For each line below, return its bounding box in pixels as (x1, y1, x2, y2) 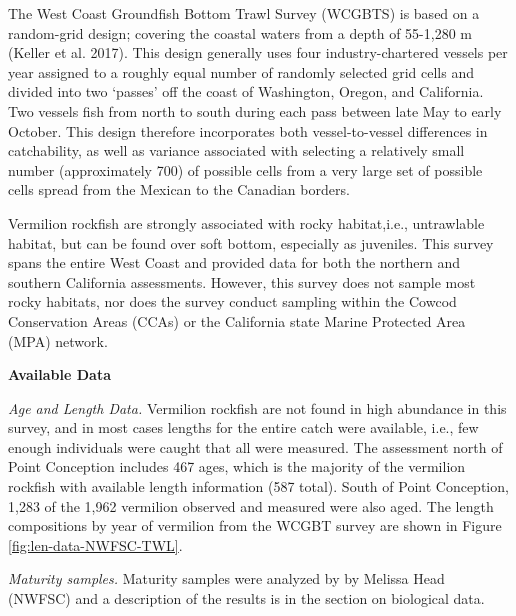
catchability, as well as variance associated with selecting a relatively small (8, 140, 465, 161)
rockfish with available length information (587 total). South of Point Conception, (8, 476, 509, 497)
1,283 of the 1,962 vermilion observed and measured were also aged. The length (8, 495, 494, 516)
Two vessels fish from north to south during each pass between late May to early (8, 100, 502, 121)
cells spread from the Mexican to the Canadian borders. (8, 179, 350, 200)
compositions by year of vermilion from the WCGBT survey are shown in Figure (8, 515, 502, 536)
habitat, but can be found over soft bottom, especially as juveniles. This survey (8, 232, 494, 253)
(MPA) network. (8, 330, 108, 351)
